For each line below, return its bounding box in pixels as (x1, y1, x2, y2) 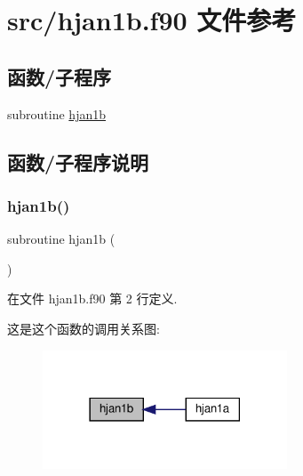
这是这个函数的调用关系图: (7, 319, 160, 337)
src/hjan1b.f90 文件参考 (7, 2, 297, 38)
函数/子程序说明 (7, 148, 149, 175)
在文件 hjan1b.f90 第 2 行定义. (7, 289, 178, 308)
